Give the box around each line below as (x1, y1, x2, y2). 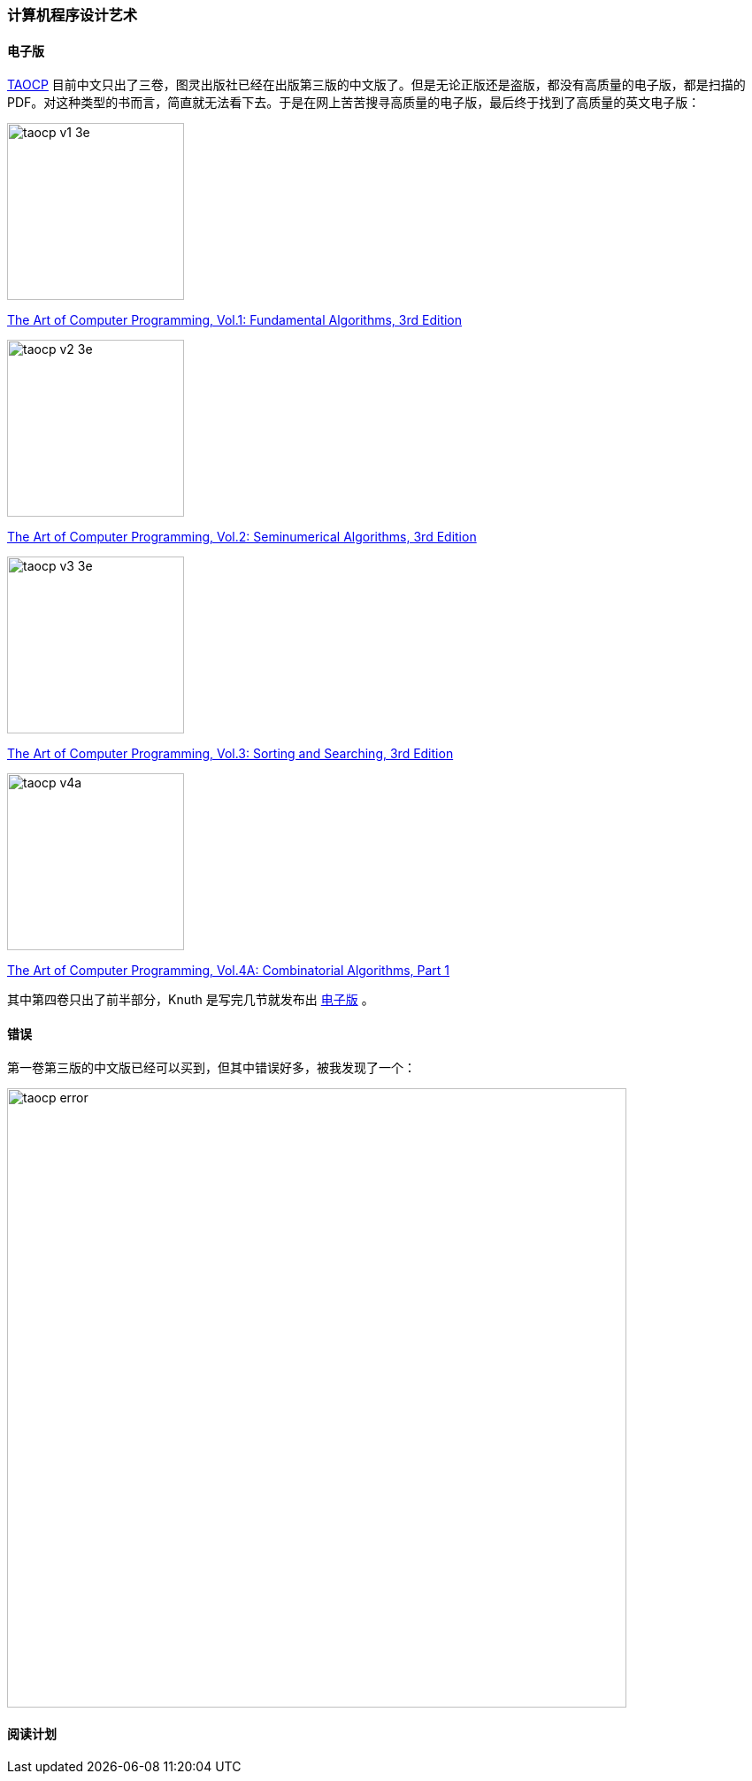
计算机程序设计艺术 (7, 6, 138, 24)
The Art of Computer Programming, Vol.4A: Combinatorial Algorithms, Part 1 (7, 963, 450, 979)
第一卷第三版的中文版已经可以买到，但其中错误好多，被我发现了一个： (7, 1060, 416, 1076)
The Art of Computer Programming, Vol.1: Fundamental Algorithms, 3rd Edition (7, 312, 463, 328)
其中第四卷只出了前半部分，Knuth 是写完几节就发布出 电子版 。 (7, 992, 374, 1008)
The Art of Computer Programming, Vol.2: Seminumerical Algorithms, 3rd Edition (7, 529, 477, 545)
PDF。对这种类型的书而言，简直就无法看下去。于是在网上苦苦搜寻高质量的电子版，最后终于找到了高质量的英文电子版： (7, 95, 701, 111)
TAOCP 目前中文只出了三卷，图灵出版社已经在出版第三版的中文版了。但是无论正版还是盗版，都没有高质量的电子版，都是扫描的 (7, 77, 746, 93)
